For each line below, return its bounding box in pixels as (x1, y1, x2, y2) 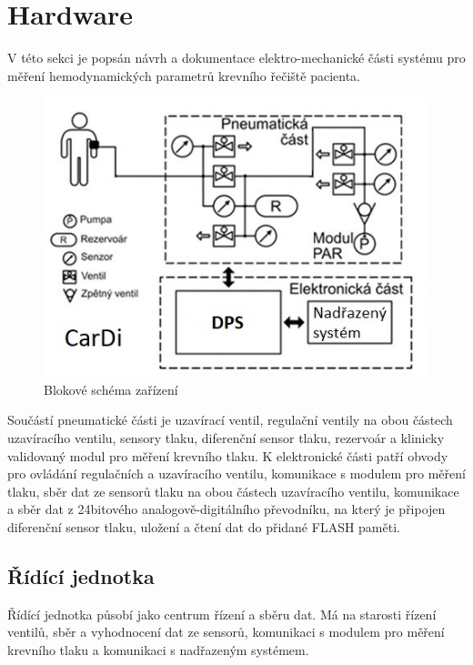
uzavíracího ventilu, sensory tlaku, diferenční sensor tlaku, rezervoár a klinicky (7, 428, 445, 447)
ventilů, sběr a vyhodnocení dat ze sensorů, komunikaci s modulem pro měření (7, 622, 445, 641)
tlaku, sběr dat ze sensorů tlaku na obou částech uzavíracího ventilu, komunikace (7, 481, 459, 500)
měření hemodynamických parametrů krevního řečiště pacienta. (7, 65, 360, 85)
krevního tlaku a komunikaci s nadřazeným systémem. (7, 640, 309, 659)
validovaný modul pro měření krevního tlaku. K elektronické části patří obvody (7, 446, 448, 465)
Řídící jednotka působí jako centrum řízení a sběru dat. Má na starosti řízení (7, 604, 437, 623)
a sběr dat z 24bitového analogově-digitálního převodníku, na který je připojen (7, 499, 446, 519)
